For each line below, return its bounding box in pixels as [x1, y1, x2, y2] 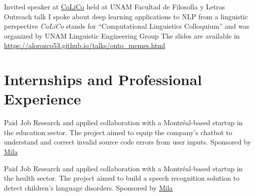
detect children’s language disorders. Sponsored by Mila [4, 182, 173, 193]
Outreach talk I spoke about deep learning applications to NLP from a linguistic [4, 11, 248, 21]
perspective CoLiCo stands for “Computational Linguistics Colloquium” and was [4, 21, 250, 31]
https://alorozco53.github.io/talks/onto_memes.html [4, 40, 165, 50]
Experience [4, 89, 81, 109]
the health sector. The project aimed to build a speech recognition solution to [4, 173, 240, 183]
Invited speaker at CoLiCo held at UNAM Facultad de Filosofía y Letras [4, 1, 225, 11]
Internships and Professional [4, 69, 202, 90]
